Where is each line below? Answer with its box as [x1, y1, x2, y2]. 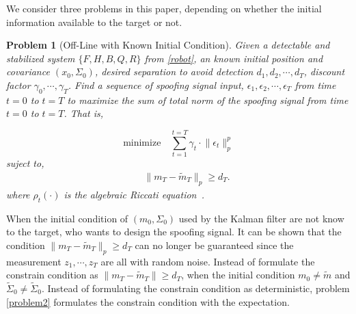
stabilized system [6, 51, 75, 65]
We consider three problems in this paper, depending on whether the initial [6, 1, 322, 15]
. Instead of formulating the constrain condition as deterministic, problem [41, 280, 350, 295]
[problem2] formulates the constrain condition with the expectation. [6, 294, 290, 309]
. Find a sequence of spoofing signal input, [68, 77, 244, 92]
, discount [303, 64, 345, 79]
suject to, [6, 156, 44, 170]
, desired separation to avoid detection [94, 64, 254, 79]
